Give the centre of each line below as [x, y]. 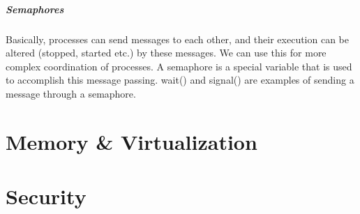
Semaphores [35, 9]
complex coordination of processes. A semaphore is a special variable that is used [179, 66]
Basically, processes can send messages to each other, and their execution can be [178, 39]
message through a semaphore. [71, 93]
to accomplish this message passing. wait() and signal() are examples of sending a [180, 80]
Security [46, 196]
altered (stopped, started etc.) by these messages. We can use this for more [166, 53]
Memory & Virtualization [132, 141]
